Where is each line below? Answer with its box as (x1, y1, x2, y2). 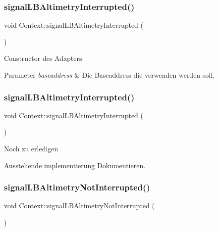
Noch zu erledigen (4, 143, 58, 153)
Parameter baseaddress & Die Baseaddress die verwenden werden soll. (4, 70, 215, 80)
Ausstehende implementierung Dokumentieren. (4, 160, 146, 170)
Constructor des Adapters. (4, 53, 84, 63)
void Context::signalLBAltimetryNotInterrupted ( (4, 200, 155, 211)
